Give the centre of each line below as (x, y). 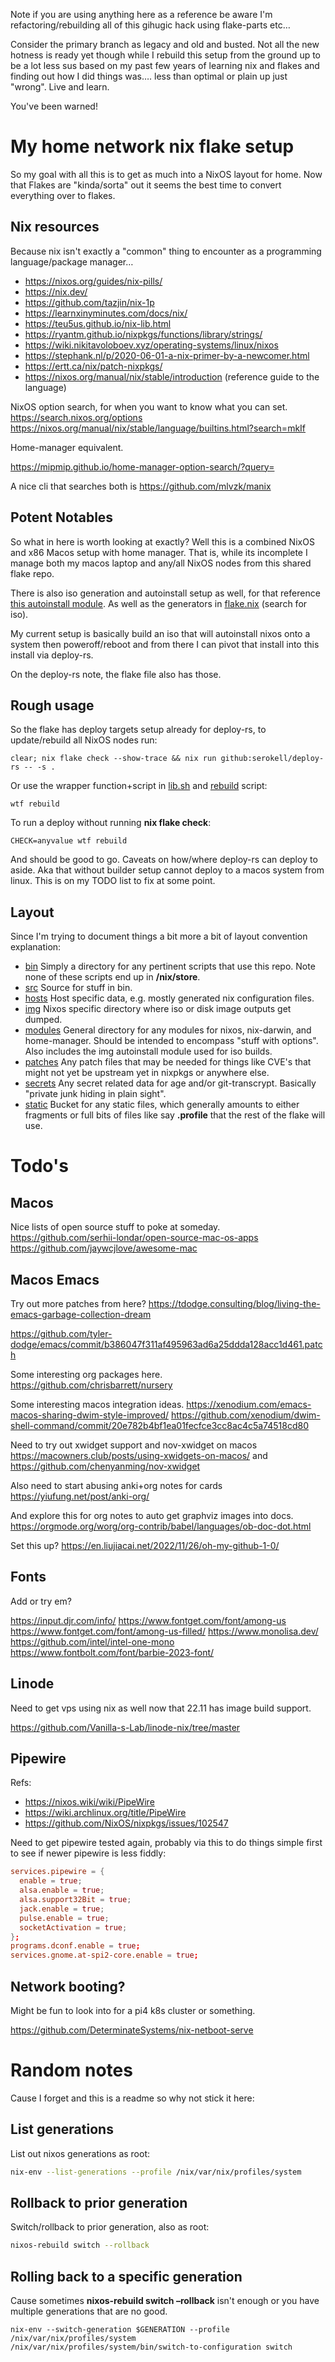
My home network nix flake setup (152, 146)
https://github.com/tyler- (61, 1333)
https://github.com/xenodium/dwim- (245, 1415)
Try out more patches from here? (78, 1303)
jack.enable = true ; (62, 1909)
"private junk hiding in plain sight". (95, 1094)
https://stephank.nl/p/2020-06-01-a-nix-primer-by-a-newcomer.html (167, 355)
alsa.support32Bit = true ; (75, 1900)
